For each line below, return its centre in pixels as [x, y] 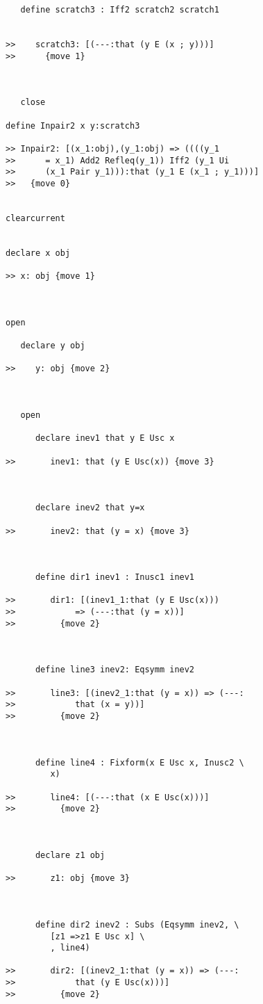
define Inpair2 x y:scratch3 [73, 125]
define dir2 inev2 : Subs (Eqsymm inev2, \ [137, 924]
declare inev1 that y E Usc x [105, 438]
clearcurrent [35, 218]
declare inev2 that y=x [90, 508]
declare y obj [53, 346]
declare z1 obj [70, 855]
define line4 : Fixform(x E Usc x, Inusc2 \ [139, 762]
